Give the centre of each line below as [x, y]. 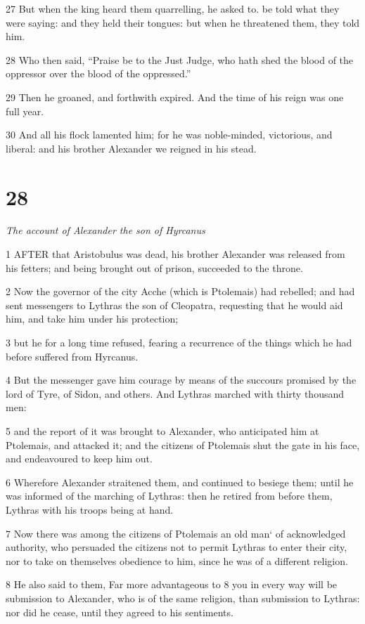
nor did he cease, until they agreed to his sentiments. [120, 612]
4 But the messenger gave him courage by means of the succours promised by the [181, 380]
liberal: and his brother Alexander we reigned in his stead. [131, 148]
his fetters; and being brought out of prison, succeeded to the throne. [154, 267]
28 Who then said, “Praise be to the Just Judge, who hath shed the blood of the [180, 59]
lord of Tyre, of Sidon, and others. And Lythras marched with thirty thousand [175, 393]
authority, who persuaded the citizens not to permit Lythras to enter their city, [177, 547]
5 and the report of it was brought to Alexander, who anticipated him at [162, 431]
